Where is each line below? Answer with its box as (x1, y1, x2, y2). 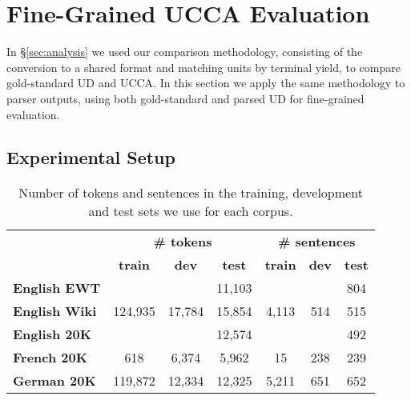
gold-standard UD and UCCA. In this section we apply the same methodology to (6, 74, 405, 91)
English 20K (13, 325, 92, 344)
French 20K (13, 348, 88, 367)
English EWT (13, 278, 101, 298)
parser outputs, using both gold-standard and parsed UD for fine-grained (6, 90, 365, 106)
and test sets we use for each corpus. (88, 202, 293, 221)
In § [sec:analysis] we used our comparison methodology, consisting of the (6, 43, 363, 60)
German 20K (13, 371, 96, 390)
